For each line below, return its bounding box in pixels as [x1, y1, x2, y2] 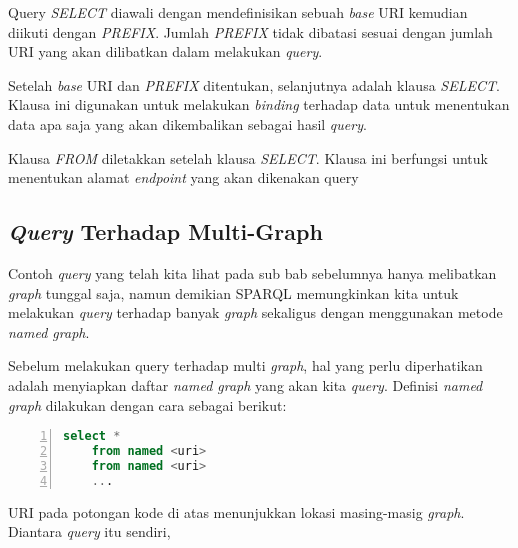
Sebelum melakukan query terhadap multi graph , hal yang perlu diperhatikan [8, 355, 483, 376]
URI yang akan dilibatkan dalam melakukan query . [8, 41, 323, 62]
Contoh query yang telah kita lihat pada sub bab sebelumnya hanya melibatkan [8, 262, 497, 283]
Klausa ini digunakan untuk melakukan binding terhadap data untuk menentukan [8, 94, 510, 115]
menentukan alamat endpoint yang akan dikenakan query [8, 167, 359, 188]
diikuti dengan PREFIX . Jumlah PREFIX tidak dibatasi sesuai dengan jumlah [8, 21, 493, 42]
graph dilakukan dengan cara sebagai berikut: [8, 394, 287, 415]
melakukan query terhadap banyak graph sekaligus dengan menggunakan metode [8, 302, 503, 323]
